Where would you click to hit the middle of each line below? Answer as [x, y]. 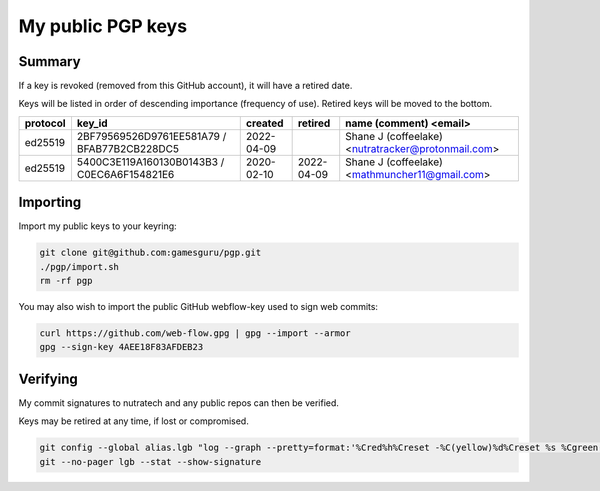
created [264, 123]
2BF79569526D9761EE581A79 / [151, 136]
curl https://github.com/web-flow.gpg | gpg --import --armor [195, 333]
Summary [49, 61]
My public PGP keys [103, 26]
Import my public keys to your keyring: [97, 226]
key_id [92, 123]
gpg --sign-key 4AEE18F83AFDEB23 [121, 347]
